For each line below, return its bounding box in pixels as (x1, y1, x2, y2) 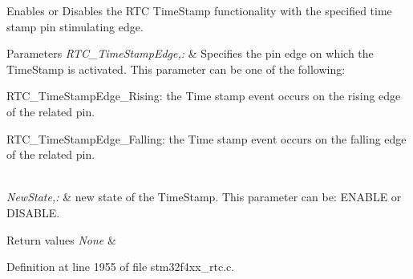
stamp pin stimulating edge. (6, 18, 144, 34)
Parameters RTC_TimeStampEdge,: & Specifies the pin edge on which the (6, 45, 374, 62)
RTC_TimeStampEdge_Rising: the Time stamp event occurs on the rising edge (6, 87, 401, 104)
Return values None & (6, 231, 116, 248)
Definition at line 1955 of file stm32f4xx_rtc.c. (6, 258, 235, 275)
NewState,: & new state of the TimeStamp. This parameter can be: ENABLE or (6, 188, 402, 205)
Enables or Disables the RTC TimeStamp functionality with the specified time (6, 2, 392, 18)
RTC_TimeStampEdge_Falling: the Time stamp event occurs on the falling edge (6, 130, 407, 147)
